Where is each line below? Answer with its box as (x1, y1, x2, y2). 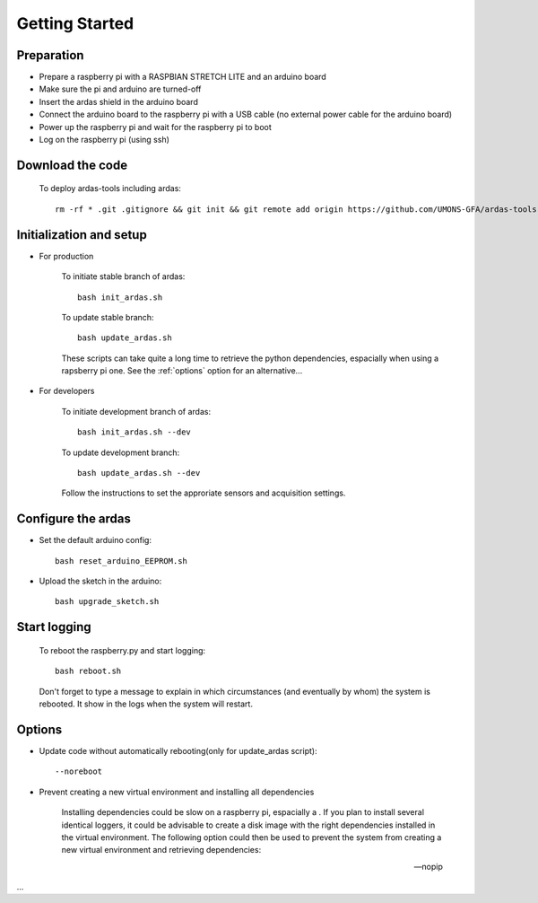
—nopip (413, 861, 443, 872)
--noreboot (55, 767, 103, 776)
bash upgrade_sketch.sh (55, 597, 160, 607)
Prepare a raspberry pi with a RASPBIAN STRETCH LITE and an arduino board (39, 72, 326, 83)
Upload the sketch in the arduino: (39, 575, 162, 587)
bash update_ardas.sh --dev (77, 468, 201, 478)
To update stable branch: (61, 311, 154, 322)
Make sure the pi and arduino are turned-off (39, 83, 202, 94)
